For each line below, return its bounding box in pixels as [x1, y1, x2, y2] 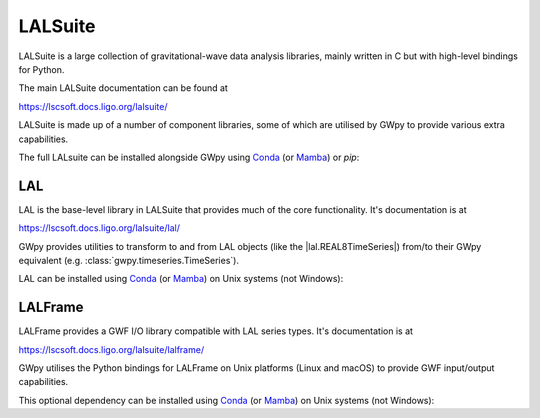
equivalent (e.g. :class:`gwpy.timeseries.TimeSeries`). [18, 254, 240, 266]
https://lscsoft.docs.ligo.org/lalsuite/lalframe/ [18, 343, 205, 355]
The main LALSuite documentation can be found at [18, 82, 229, 94]
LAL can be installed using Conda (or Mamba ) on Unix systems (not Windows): [18, 273, 344, 285]
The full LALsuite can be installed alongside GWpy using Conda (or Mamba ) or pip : [18, 151, 360, 163]
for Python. [18, 63, 65, 75]
